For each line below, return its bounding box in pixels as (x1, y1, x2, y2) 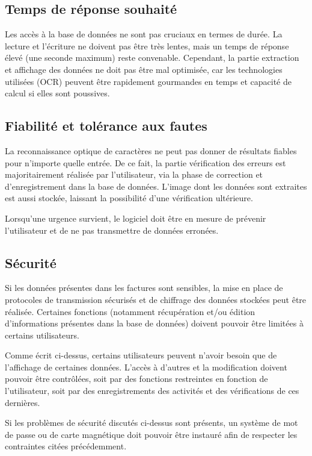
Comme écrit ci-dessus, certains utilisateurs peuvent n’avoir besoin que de (5, 349, 277, 361)
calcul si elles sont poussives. (5, 87, 110, 99)
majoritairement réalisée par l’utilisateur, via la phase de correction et (5, 168, 263, 181)
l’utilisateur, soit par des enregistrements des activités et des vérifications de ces (5, 384, 299, 397)
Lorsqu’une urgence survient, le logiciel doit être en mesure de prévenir (5, 211, 266, 224)
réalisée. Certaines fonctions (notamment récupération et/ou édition (5, 305, 255, 317)
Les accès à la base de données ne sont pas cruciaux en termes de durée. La (5, 28, 283, 40)
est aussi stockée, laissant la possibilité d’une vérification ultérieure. (5, 192, 253, 204)
